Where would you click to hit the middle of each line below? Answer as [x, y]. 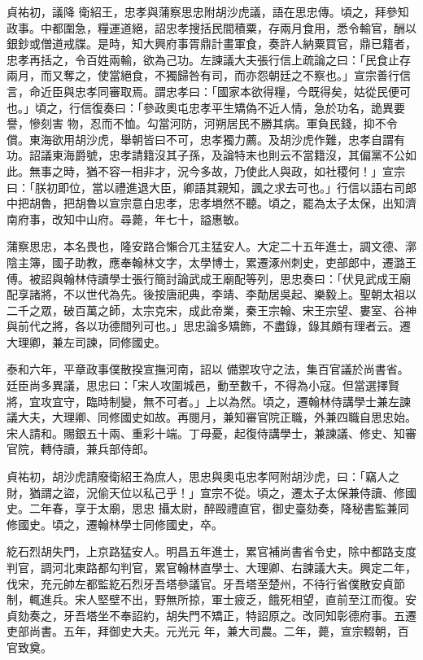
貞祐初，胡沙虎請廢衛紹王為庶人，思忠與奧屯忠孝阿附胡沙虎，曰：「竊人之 [203, 476]
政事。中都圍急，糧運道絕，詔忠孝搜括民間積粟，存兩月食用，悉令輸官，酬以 [211, 27]
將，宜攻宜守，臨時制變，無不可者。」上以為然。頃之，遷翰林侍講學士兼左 [203, 401]
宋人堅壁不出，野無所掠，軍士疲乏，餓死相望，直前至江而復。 [240, 599]
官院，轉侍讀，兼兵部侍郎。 [81, 449]
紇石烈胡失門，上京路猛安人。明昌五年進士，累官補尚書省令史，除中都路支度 [211, 551]
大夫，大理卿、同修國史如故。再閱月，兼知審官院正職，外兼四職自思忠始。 [217, 417]
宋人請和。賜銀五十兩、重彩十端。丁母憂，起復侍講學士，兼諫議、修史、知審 [211, 433]
